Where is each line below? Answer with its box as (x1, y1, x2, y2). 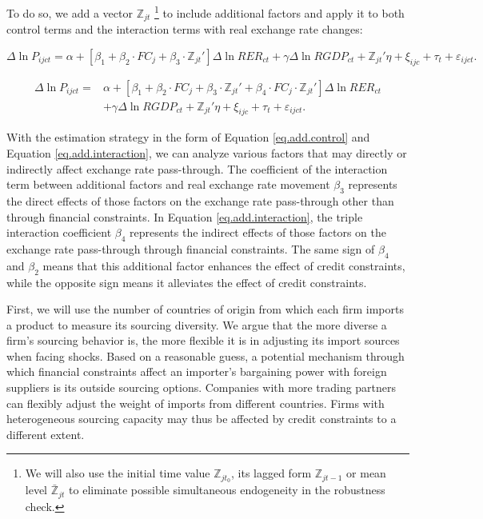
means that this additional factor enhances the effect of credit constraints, (42, 257, 405, 273)
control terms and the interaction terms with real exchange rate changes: (6, 21, 363, 38)
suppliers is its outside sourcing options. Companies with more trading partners (6, 379, 397, 396)
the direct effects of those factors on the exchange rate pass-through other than (6, 192, 394, 209)
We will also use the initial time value (25, 465, 210, 481)
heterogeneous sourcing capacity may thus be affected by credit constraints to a (6, 410, 397, 427)
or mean (346, 465, 386, 481)
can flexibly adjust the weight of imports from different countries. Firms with (6, 394, 385, 411)
